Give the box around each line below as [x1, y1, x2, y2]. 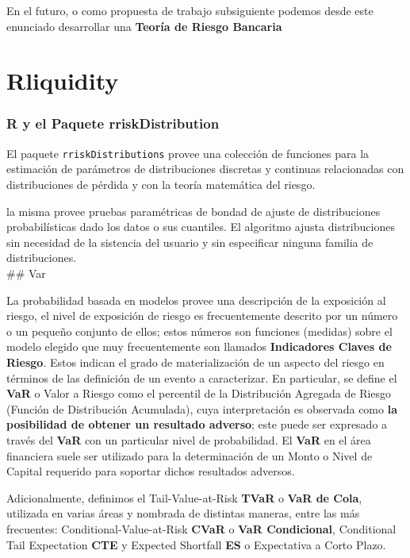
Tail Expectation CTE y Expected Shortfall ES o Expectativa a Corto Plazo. [6, 536, 386, 552]
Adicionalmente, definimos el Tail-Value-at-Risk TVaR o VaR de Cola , [6, 489, 362, 506]
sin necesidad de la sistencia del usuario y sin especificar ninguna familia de [6, 233, 374, 250]
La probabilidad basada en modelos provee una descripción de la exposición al [6, 291, 386, 308]
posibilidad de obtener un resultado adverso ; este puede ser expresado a [6, 416, 388, 433]
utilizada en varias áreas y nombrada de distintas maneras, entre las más [6, 505, 360, 521]
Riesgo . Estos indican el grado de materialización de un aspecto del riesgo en [6, 353, 385, 370]
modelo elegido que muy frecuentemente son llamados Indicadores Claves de [6, 338, 392, 355]
